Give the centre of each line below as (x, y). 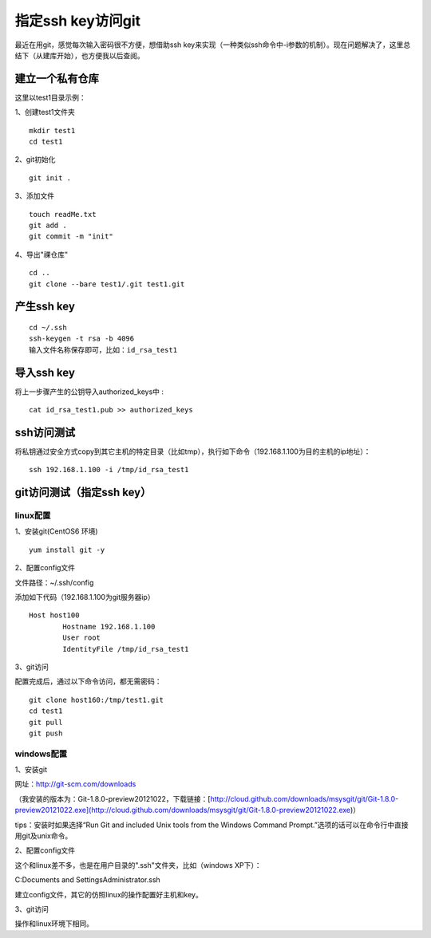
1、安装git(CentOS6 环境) (57, 531)
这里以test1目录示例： (51, 97)
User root (82, 638)
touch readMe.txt (63, 214)
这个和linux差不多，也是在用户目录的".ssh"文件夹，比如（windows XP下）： (138, 865)
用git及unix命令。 (43, 836)
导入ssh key (45, 372)
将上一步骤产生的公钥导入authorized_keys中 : (89, 392)
